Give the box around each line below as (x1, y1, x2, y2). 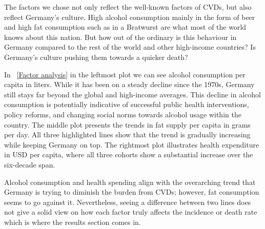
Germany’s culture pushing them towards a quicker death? (4, 51, 188, 62)
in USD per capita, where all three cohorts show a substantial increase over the (4, 149, 253, 160)
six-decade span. (4, 159, 55, 170)
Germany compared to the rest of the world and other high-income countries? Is (4, 41, 256, 52)
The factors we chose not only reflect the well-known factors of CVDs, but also (4, 2, 252, 12)
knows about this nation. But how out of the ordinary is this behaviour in (4, 31, 237, 42)
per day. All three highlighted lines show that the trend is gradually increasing (4, 129, 251, 140)
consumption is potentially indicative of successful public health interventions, (4, 99, 249, 110)
